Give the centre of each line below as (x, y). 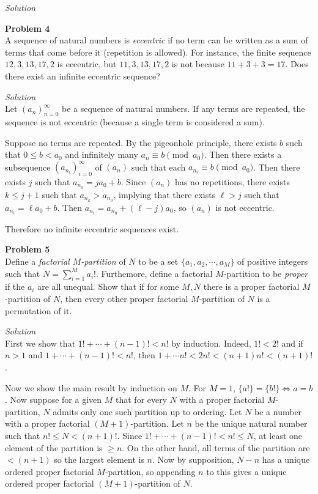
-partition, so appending (150, 471)
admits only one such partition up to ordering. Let (147, 411)
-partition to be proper (266, 273)
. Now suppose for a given (54, 400)
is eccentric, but (87, 64)
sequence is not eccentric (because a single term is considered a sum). (135, 121)
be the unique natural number (251, 423)
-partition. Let (157, 423)
